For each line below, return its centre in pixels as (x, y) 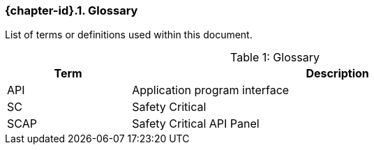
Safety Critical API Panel (196, 124)
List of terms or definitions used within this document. (129, 35)
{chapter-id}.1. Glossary (72, 10)
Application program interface (211, 90)
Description (337, 74)
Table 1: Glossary (275, 58)
